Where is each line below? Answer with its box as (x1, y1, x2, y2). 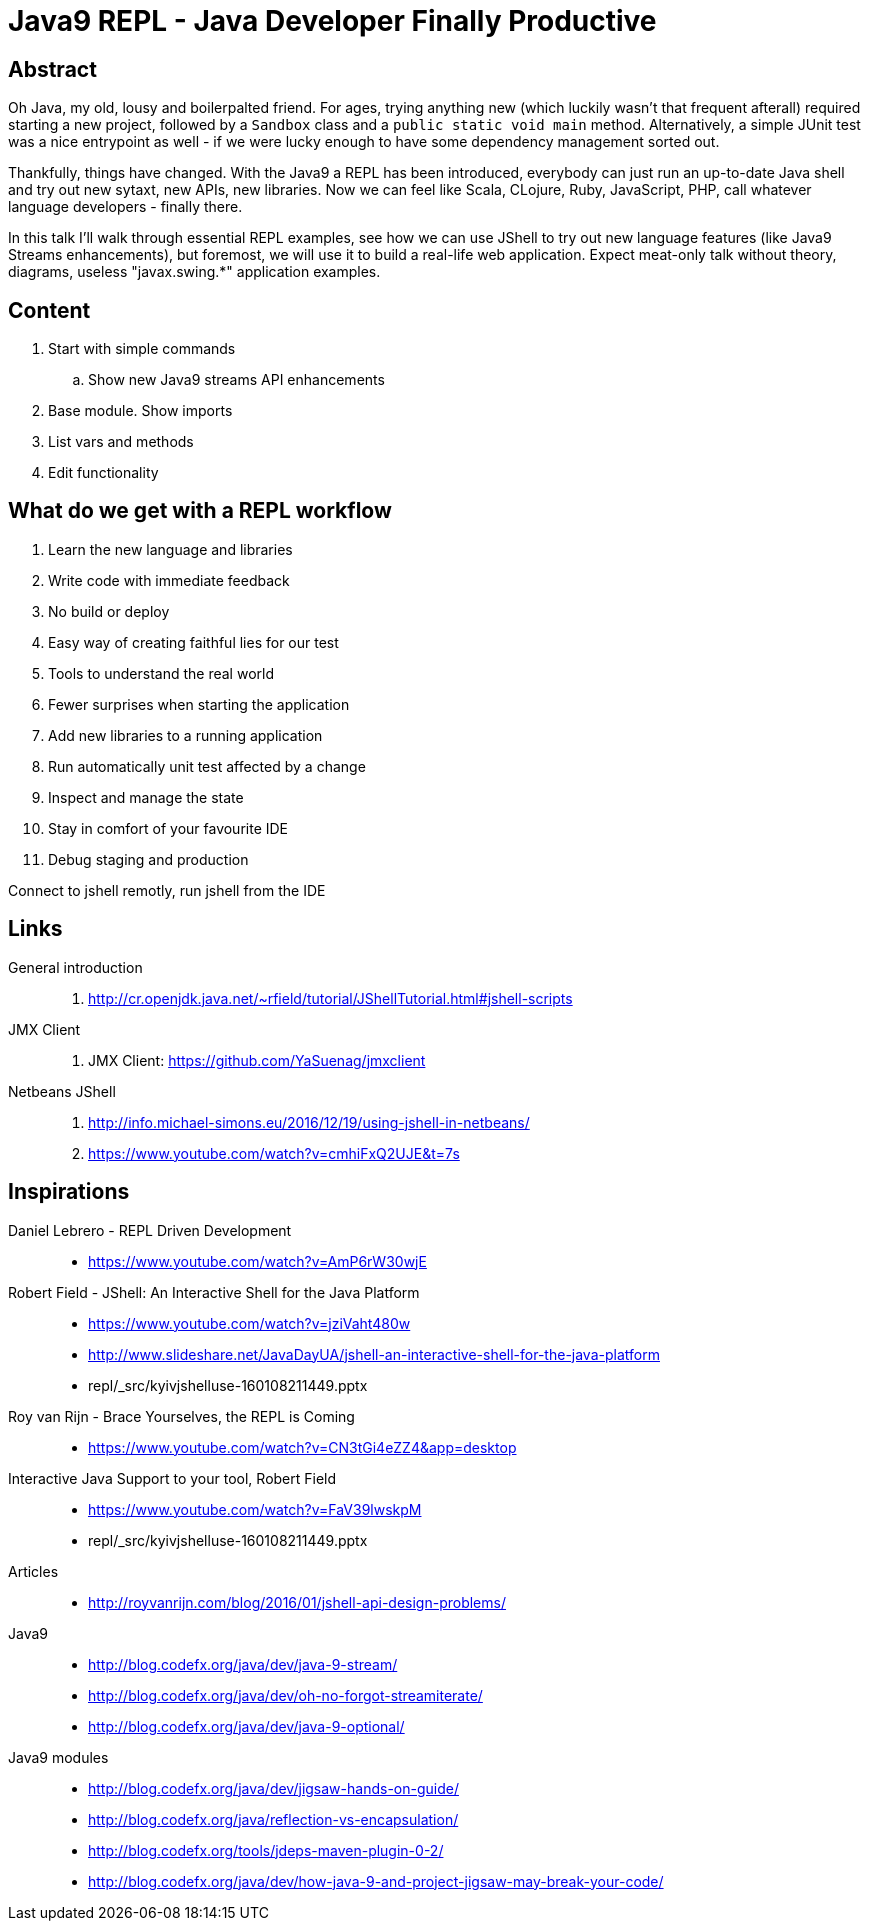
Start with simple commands (48, 340, 236, 358)
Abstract (8, 56, 97, 82)
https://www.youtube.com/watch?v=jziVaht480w (88, 1314, 411, 1332)
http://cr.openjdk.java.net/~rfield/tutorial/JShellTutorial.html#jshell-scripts (88, 989, 573, 1007)
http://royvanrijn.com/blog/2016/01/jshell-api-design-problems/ (88, 1593, 506, 1611)
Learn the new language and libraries (48, 540, 293, 558)
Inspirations (8, 1179, 130, 1205)
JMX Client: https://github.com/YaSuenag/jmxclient (88, 1051, 426, 1069)
